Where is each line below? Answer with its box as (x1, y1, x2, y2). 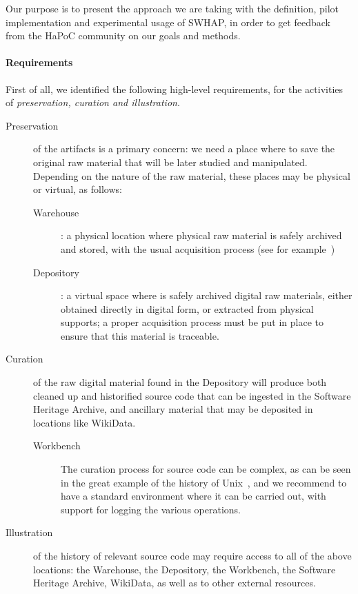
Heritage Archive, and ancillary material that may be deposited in (33, 402, 313, 416)
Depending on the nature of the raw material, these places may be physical (33, 168, 350, 183)
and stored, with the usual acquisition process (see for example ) (61, 241, 335, 256)
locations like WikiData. (33, 415, 136, 429)
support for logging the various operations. (61, 502, 241, 516)
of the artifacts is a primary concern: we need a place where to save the (33, 141, 335, 156)
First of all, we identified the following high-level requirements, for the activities (6, 81, 344, 96)
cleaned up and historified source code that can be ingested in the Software (33, 388, 351, 402)
